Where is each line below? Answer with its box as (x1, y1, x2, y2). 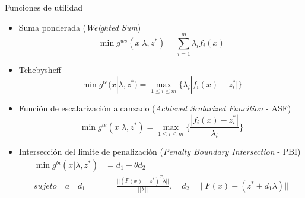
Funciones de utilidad (5, 1, 82, 13)
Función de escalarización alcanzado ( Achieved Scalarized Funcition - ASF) (18, 101, 291, 114)
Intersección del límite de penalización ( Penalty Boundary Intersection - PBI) (18, 145, 301, 158)
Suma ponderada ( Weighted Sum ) (18, 21, 141, 33)
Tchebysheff (18, 63, 62, 76)
